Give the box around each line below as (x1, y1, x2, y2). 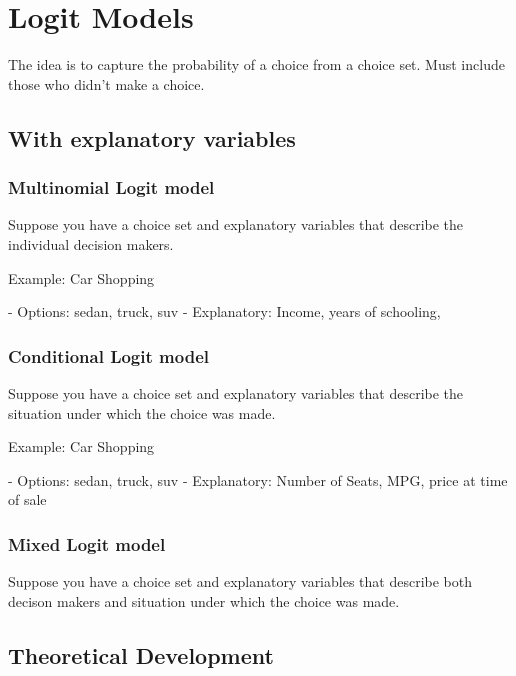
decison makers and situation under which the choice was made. (8, 590, 400, 611)
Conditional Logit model (8, 343, 209, 368)
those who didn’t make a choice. (8, 73, 205, 94)
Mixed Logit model (8, 531, 166, 556)
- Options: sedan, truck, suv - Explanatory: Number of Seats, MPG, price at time (8, 469, 508, 490)
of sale (8, 489, 47, 510)
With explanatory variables (8, 122, 296, 153)
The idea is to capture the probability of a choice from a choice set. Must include (8, 54, 505, 75)
